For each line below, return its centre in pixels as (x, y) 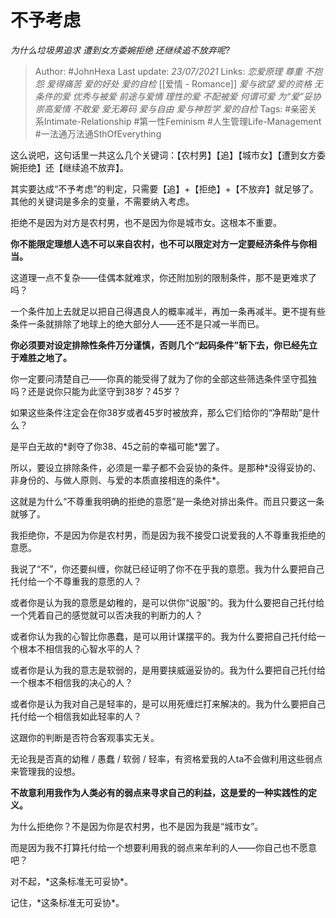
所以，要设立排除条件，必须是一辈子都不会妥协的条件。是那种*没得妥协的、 (166, 467)
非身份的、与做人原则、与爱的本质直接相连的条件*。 (118, 480)
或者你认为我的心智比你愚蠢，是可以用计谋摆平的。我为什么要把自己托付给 (163, 636)
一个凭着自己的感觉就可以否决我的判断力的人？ (106, 615)
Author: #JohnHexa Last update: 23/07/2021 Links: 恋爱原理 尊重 (168, 71)
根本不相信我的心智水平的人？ (80, 648)
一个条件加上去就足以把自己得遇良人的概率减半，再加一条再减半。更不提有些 (168, 311)
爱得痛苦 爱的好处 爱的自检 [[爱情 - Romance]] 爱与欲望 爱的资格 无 (184, 83)
